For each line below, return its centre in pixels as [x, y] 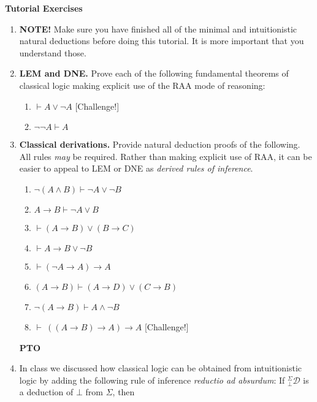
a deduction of [46, 392]
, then [124, 392]
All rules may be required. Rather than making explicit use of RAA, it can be [166, 156]
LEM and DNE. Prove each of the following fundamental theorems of [154, 73]
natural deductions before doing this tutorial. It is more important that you [162, 41]
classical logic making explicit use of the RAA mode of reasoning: [142, 85]
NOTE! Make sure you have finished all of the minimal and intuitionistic [158, 28]
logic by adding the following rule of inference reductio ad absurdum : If [152, 380]
